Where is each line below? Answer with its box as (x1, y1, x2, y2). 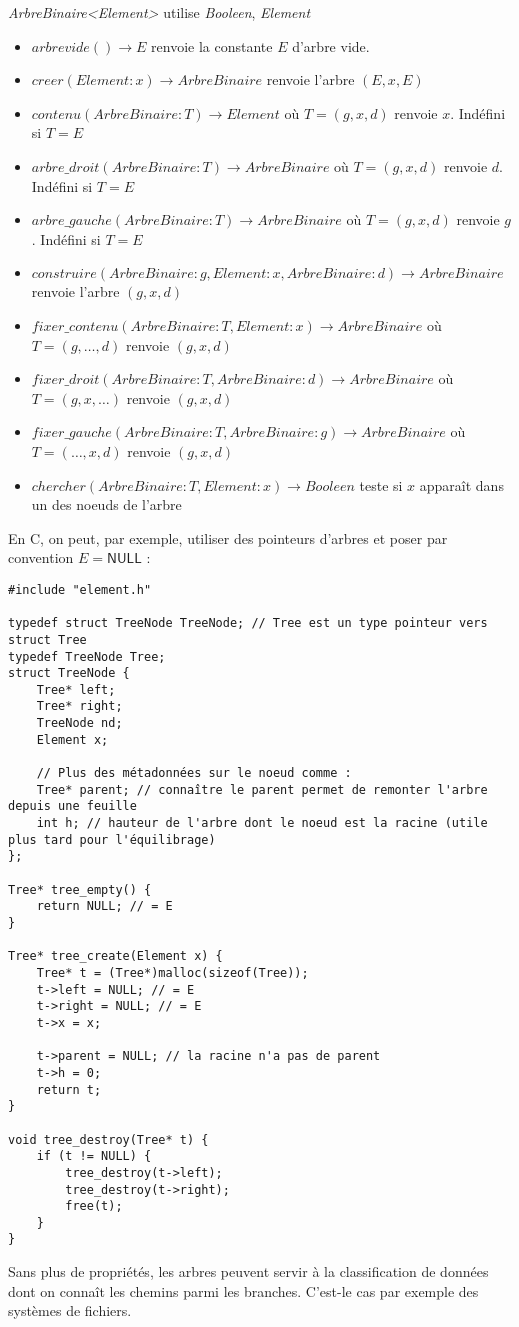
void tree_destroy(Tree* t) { (8, 1132, 209, 1147)
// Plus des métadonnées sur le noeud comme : (36, 766, 352, 781)
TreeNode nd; (36, 716, 123, 731)
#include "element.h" (8, 582, 152, 597)
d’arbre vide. (292, 35, 370, 56)
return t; (36, 1082, 102, 1097)
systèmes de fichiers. (8, 1300, 132, 1321)
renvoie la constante (151, 35, 273, 56)
